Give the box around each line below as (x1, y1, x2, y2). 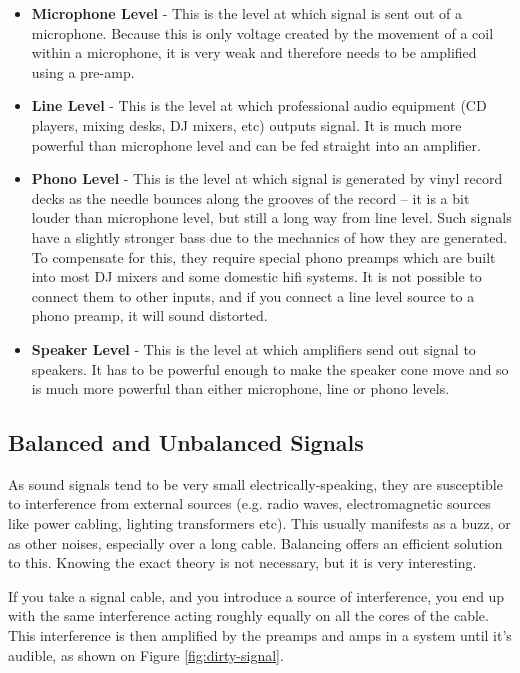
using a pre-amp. (31, 61, 135, 82)
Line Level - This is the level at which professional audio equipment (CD (31, 95, 487, 116)
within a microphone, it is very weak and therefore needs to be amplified (31, 42, 477, 63)
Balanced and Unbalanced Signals (8, 427, 364, 458)
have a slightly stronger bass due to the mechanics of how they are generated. (31, 226, 508, 247)
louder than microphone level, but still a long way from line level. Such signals (31, 207, 512, 228)
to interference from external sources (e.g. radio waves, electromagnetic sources (8, 493, 491, 514)
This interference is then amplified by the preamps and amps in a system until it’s (8, 625, 512, 646)
